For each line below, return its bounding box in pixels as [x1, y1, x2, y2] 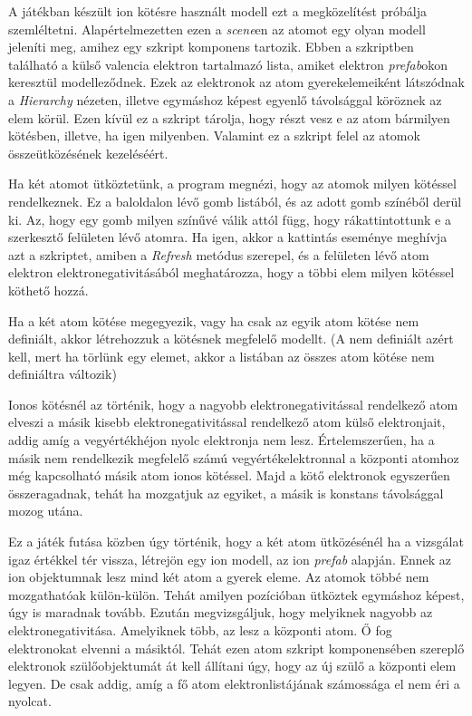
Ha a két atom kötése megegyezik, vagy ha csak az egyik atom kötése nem [8, 311, 419, 330]
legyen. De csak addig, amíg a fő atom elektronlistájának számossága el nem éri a [8, 673, 460, 692]
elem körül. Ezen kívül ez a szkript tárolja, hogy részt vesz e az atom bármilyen [8, 108, 450, 127]
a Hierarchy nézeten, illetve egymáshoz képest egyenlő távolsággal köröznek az [8, 90, 442, 109]
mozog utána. [8, 501, 83, 520]
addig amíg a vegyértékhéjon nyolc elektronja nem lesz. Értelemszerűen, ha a [8, 431, 435, 450]
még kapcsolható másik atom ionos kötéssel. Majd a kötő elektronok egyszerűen [8, 466, 450, 485]
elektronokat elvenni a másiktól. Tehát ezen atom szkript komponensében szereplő [8, 638, 465, 657]
